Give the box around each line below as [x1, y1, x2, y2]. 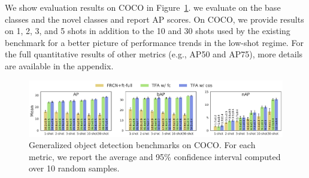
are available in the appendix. [5, 59, 114, 72]
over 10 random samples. [29, 162, 120, 174]
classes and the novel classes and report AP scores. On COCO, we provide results [5, 13, 304, 25]
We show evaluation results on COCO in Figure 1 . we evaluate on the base [5, 1, 281, 13]
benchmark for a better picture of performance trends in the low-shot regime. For [5, 36, 304, 48]
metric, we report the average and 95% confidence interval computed [29, 150, 281, 162]
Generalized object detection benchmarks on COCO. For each [29, 139, 256, 151]
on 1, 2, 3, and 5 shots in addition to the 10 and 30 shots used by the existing [5, 24, 290, 37]
